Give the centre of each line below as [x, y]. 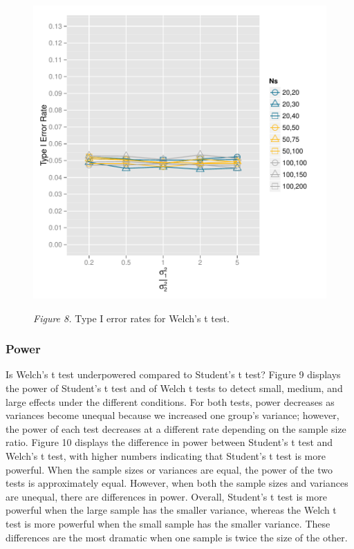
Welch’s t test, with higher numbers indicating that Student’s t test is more [166, 455]
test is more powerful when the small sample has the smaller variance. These [168, 523]
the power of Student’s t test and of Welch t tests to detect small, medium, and [174, 388]
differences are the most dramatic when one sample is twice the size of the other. [177, 537]
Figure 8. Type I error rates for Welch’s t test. [131, 318]
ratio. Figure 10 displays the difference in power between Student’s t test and [169, 442]
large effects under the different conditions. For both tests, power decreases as [170, 401]
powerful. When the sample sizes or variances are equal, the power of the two [169, 469]
